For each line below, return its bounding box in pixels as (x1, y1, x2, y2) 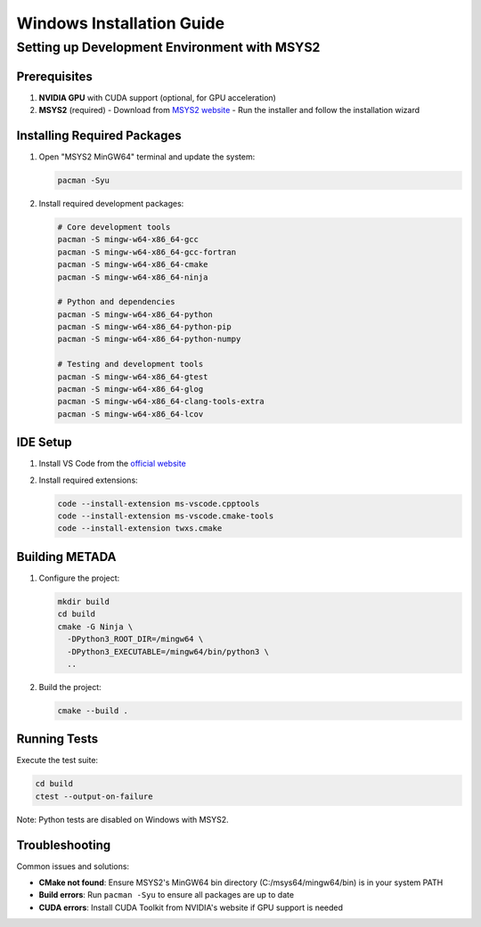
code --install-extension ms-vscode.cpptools (57, 499, 260, 508)
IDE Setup (16, 435, 73, 450)
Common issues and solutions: (16, 860, 129, 872)
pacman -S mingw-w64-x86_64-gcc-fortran (57, 247, 236, 257)
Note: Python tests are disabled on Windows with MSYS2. (16, 814, 229, 825)
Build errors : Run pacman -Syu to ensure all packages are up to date (38, 890, 294, 900)
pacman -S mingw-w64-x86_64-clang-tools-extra (57, 396, 265, 407)
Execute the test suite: (16, 755, 98, 766)
